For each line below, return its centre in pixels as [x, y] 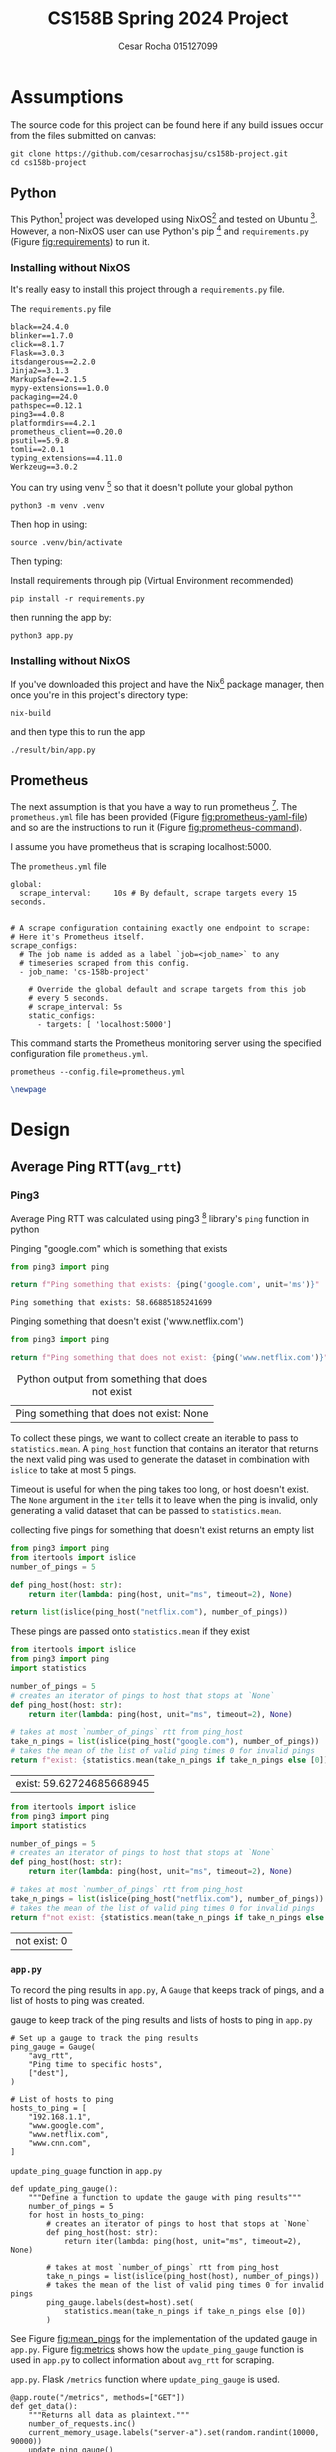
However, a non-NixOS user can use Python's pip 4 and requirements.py [160, 230]
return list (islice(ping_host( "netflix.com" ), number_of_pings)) [149, 1612]
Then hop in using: [49, 524]
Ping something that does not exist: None [112, 1414]
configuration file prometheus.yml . [79, 1054]
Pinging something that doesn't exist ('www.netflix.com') [127, 1321]
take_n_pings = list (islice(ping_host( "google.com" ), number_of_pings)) [165, 1742]
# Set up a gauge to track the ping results [104, 2038]
